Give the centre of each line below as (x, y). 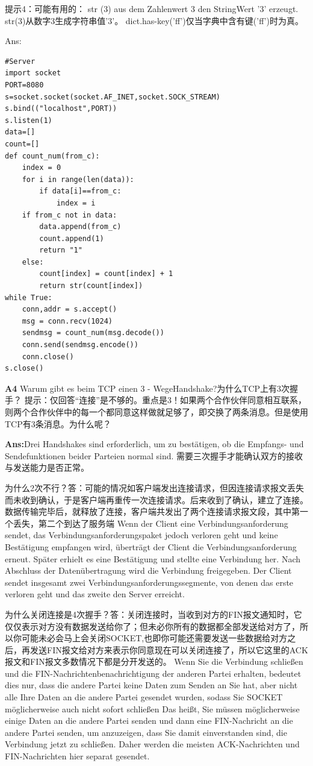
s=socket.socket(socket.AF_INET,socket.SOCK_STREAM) (113, 97)
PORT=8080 (24, 85)
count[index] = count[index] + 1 (106, 274)
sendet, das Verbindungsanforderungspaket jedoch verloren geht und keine (141, 535)
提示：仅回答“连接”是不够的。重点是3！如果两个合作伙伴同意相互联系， (165, 400)
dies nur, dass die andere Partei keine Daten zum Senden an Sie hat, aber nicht (151, 685)
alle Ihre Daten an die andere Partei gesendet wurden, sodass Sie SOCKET (144, 697)
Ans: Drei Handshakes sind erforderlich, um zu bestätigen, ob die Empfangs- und (154, 444)
